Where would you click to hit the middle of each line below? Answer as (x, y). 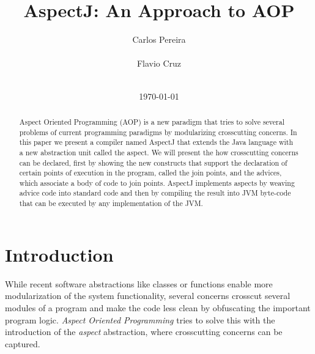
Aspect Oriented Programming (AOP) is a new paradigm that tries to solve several (152, 121)
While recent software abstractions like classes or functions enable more (139, 283)
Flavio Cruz (159, 63)
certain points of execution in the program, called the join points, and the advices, (150, 173)
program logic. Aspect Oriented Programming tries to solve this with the (140, 319)
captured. (23, 343)
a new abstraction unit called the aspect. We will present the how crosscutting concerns (159, 152)
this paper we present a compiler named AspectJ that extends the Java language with (156, 142)
